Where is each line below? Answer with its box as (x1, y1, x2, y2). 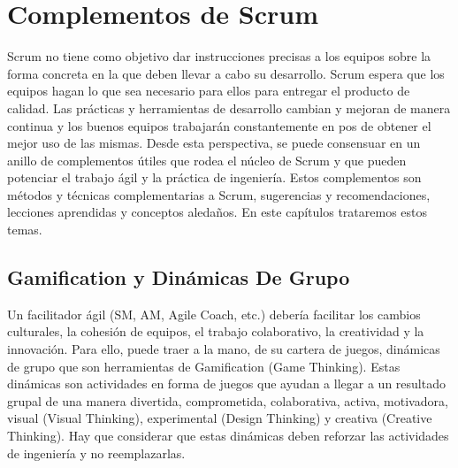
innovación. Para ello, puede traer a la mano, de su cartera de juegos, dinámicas (7, 340, 440, 358)
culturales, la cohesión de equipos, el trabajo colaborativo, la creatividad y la (7, 322, 424, 341)
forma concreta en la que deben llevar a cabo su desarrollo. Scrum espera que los (7, 64, 445, 82)
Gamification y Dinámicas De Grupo (7, 264, 350, 291)
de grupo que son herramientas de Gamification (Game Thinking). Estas (7, 357, 401, 375)
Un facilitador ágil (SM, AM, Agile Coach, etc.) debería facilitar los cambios (7, 304, 421, 323)
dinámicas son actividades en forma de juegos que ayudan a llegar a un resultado (7, 374, 446, 393)
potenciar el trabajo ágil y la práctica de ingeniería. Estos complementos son (7, 168, 422, 187)
